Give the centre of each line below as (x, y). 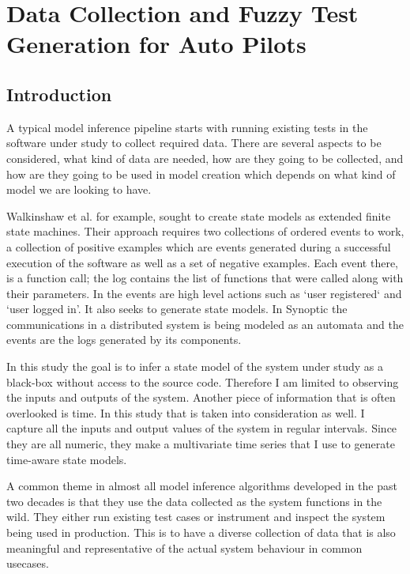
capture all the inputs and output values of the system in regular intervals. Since (202, 428)
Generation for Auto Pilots (156, 44)
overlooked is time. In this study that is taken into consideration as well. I (186, 412)
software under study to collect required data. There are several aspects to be (194, 143)
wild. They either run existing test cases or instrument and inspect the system (196, 517)
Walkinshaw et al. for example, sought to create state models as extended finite (199, 215)
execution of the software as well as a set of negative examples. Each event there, (203, 262)
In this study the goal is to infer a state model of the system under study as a (195, 366)
